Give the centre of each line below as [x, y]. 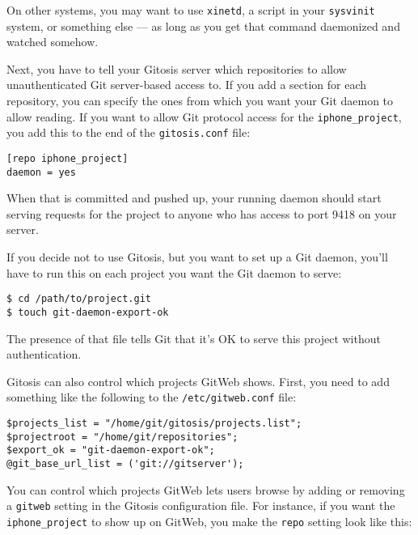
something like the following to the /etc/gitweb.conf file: [152, 397]
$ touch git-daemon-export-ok [88, 312]
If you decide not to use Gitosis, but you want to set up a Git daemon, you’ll [197, 257]
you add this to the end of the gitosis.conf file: [129, 132]
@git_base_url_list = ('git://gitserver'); [125, 463]
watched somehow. [53, 42]
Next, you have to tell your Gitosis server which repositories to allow [177, 68]
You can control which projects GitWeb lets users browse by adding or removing [206, 489]
